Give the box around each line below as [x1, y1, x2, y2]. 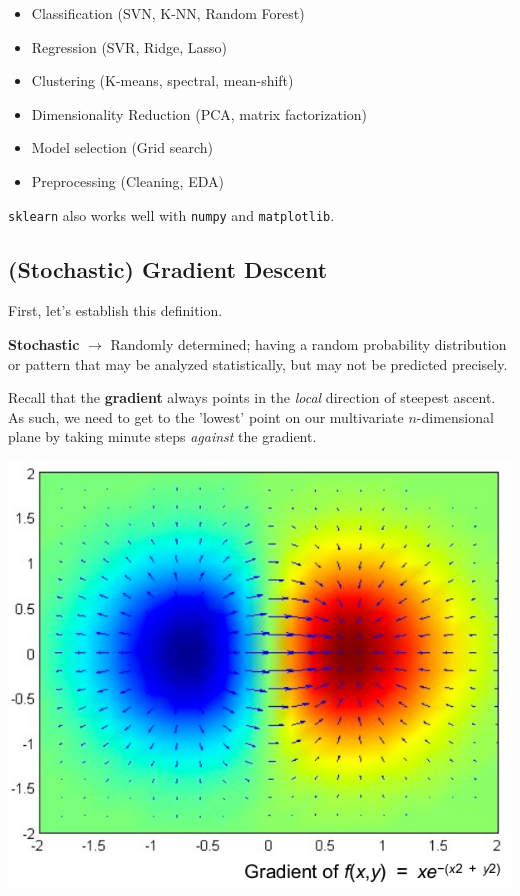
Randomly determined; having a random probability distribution [110, 334, 507, 355]
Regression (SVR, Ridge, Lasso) [31, 36, 227, 57]
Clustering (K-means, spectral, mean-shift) [31, 70, 294, 91]
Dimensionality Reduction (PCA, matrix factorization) [31, 103, 368, 124]
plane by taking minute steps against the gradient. [8, 426, 317, 447]
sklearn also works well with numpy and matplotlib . [8, 204, 335, 225]
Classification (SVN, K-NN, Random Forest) [31, 3, 305, 23]
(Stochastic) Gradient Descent [8, 253, 328, 284]
